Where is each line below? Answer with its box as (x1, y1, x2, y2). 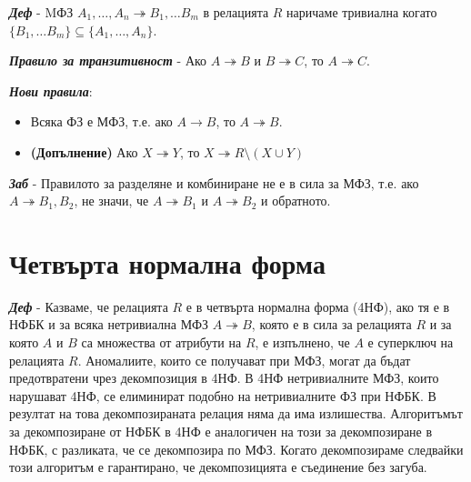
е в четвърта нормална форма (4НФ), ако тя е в (185, 296, 450, 316)
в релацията (203, 3, 269, 21)
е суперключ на (367, 333, 454, 352)
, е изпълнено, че (255, 333, 350, 352)
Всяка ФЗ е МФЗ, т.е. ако (30, 112, 173, 131)
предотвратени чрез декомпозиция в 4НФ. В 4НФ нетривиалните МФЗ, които (9, 368, 439, 387)
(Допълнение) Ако (30, 142, 138, 161)
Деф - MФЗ (9, 3, 74, 21)
